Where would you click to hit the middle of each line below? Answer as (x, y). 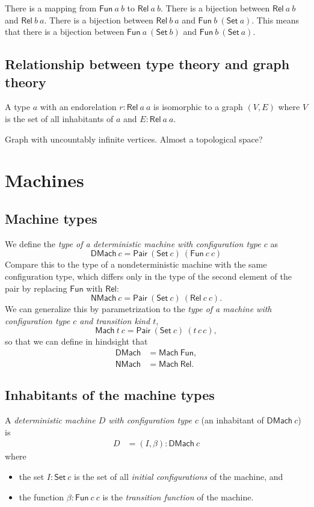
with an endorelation (78, 107)
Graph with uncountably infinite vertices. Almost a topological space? (134, 139)
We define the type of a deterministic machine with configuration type (133, 243)
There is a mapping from (51, 8)
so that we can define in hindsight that (76, 341)
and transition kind (115, 320)
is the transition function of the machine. (178, 496)
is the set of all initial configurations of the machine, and (179, 476)
